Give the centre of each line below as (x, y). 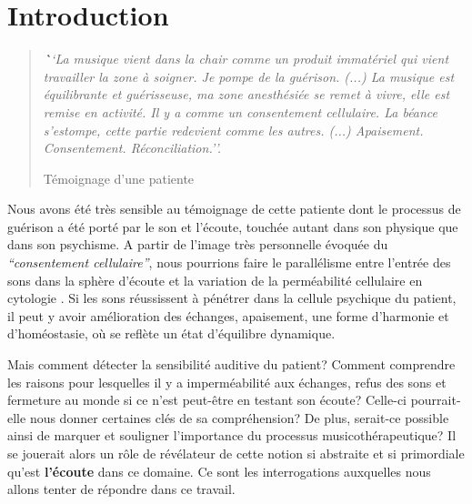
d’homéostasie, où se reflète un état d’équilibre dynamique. (171, 333)
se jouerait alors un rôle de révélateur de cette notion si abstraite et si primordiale (236, 453)
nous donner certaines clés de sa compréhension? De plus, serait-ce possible (239, 417)
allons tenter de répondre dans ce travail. (121, 489)
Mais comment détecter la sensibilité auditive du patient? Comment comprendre (231, 364)
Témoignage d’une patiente (119, 178)
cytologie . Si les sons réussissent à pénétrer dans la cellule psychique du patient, (232, 298)
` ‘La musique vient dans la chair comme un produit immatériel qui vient (246, 59)
